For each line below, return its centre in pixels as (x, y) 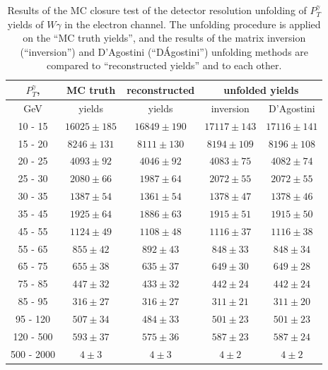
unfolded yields (261, 89)
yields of (25, 24)
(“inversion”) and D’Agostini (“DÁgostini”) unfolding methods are (164, 51)
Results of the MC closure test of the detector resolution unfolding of (157, 10)
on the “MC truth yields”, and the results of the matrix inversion (164, 38)
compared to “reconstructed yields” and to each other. (164, 65)
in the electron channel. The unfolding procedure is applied (193, 24)
